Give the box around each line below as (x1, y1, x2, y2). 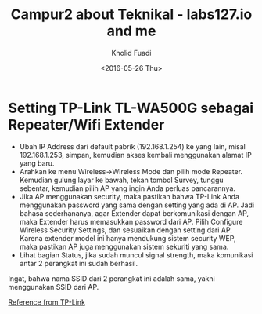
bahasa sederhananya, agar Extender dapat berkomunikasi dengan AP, (19, 208, 249, 217)
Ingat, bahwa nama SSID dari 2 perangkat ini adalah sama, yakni (8, 273, 215, 283)
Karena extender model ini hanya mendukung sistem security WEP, (19, 233, 236, 243)
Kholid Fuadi (111, 48, 152, 57)
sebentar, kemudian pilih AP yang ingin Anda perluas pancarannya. (19, 183, 236, 193)
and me (106, 22, 156, 40)
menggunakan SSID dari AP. (8, 282, 99, 291)
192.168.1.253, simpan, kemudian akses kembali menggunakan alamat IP (19, 150, 252, 159)
